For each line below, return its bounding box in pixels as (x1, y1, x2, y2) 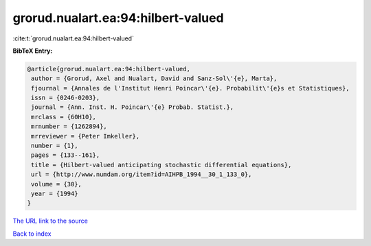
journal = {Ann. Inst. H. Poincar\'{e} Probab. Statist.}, (31, 103, 234, 111)
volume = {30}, (31, 180, 82, 188)
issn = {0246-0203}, (31, 94, 100, 102)
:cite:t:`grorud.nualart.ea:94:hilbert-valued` (12, 34, 134, 42)
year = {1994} (31, 190, 78, 197)
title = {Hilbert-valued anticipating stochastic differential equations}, (31, 161, 292, 169)
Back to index (12, 230, 52, 238)
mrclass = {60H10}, (31, 113, 96, 121)
